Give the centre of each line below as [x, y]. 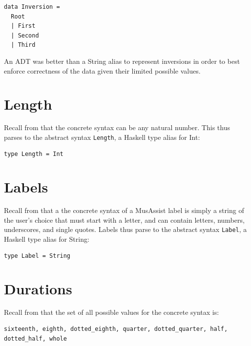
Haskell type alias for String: [47, 239]
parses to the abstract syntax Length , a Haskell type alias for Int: [102, 137]
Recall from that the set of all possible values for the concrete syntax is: [112, 312]
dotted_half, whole [35, 338]
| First [23, 26]
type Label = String [37, 256]
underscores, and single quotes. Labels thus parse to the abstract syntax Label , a [125, 229]
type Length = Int [34, 154]
